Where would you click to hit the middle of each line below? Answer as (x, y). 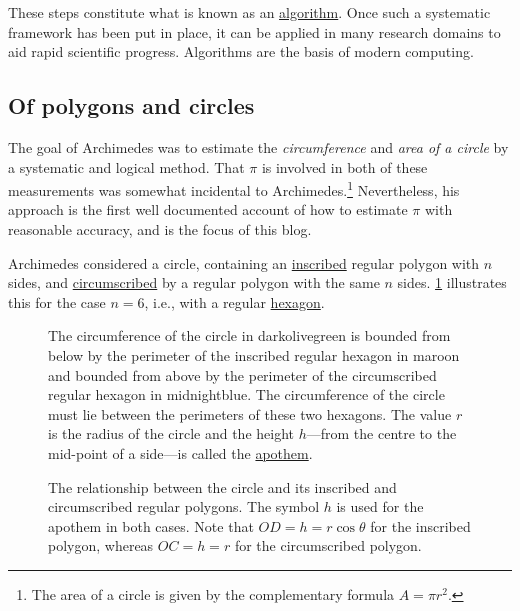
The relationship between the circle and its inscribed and (222, 486)
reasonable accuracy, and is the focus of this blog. (160, 229)
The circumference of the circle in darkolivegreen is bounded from (249, 335)
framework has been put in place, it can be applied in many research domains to (254, 31)
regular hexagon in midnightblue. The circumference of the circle (246, 394)
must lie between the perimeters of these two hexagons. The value (250, 413)
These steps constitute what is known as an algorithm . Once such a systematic (249, 12)
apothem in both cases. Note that (151, 525)
